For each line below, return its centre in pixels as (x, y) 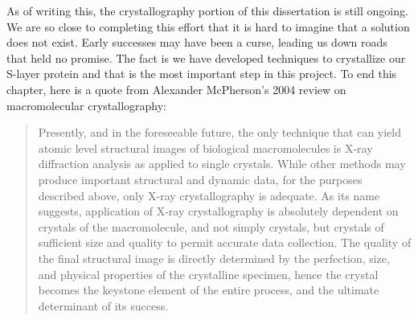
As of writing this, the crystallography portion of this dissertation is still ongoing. (207, 10)
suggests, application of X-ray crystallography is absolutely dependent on (218, 211)
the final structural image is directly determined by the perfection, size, (214, 258)
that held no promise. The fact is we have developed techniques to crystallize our (206, 57)
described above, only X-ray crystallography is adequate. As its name (209, 195)
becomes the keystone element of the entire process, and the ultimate (209, 290)
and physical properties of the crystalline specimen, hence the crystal (208, 274)
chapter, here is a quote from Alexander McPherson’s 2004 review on (176, 89)
